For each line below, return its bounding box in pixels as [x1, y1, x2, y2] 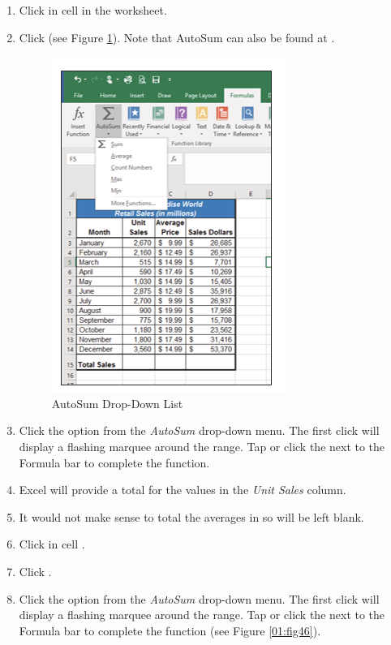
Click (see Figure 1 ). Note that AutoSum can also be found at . [19, 28, 335, 45]
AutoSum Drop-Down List [51, 394, 183, 411]
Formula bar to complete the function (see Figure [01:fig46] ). [19, 621, 321, 639]
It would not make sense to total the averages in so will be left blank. [19, 508, 364, 525]
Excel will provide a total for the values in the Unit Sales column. [19, 481, 346, 498]
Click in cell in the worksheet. [19, 2, 167, 18]
